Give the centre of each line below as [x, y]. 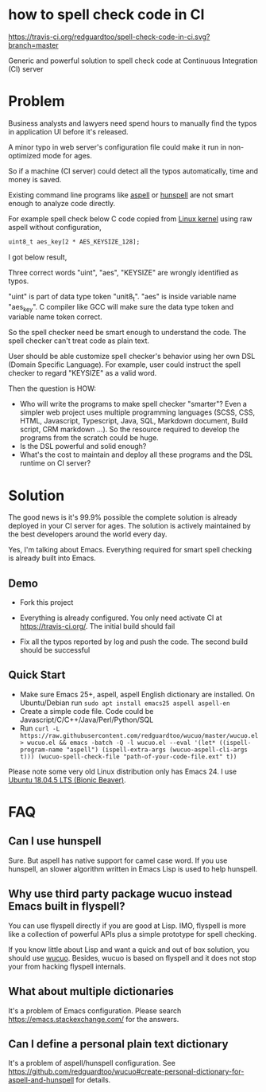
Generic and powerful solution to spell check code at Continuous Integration [133, 60]
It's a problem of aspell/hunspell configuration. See [92, 1063]
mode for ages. [67, 155]
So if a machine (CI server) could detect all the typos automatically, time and [133, 171]
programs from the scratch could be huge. [89, 438]
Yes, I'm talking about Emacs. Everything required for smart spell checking [130, 550]
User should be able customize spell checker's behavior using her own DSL [132, 357]
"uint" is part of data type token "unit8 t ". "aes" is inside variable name [122, 297]
